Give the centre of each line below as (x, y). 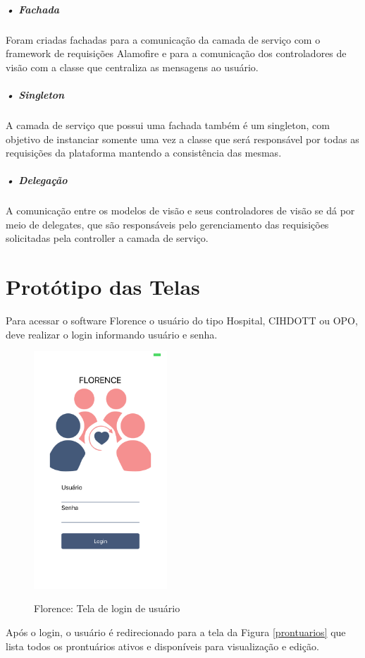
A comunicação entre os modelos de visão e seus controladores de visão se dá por (180, 211)
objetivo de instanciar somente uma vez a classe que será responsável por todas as (182, 139)
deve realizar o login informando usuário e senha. (112, 334)
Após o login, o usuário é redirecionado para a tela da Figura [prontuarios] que (176, 632)
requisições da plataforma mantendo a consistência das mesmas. (144, 153)
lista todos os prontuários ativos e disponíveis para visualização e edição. (162, 646)
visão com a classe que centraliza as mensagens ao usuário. (132, 67)
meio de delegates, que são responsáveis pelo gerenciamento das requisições (167, 224)
